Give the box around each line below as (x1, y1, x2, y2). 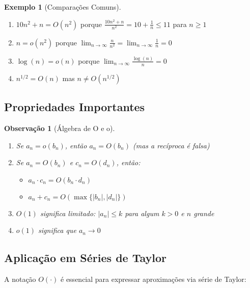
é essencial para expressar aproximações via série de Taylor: (61, 274, 246, 284)
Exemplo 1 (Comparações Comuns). (4, 2, 121, 12)
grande (193, 207, 214, 218)
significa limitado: (40, 207, 96, 218)
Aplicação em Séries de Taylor (4, 250, 166, 266)
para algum (125, 207, 159, 218)
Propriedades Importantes (4, 99, 145, 115)
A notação (4, 274, 36, 284)
